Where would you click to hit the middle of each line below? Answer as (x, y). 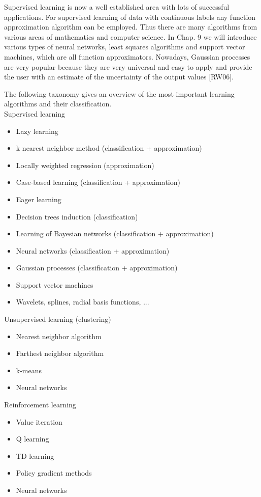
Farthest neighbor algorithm (60, 353)
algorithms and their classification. (58, 104)
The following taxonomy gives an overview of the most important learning (119, 93)
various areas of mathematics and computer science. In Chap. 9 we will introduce (130, 36)
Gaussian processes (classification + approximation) (97, 268)
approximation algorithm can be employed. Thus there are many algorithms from (131, 27)
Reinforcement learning (40, 405)
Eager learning (39, 199)
